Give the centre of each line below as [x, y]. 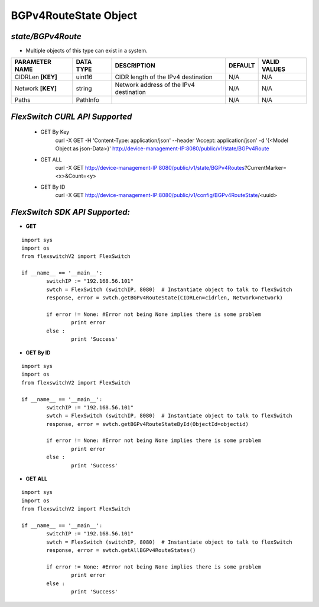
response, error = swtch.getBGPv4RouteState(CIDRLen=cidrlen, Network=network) [165, 298]
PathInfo [88, 100]
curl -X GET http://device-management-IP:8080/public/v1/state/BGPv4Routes [150, 168]
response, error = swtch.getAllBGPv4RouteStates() [121, 551]
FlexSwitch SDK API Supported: [70, 212]
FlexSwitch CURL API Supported [71, 116]
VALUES [274, 69]
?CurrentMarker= [265, 168]
